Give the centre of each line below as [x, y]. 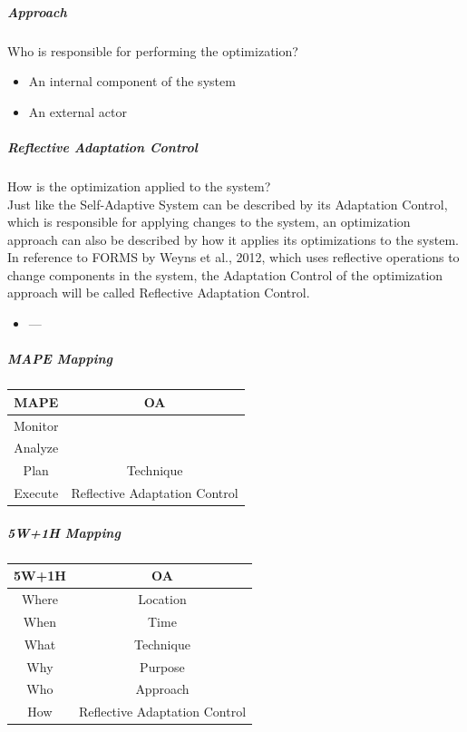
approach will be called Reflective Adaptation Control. [159, 293]
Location [162, 599]
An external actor [78, 111]
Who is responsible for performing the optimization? [153, 50]
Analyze [36, 448]
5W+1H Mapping [64, 532]
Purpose [162, 666]
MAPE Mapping [60, 359]
